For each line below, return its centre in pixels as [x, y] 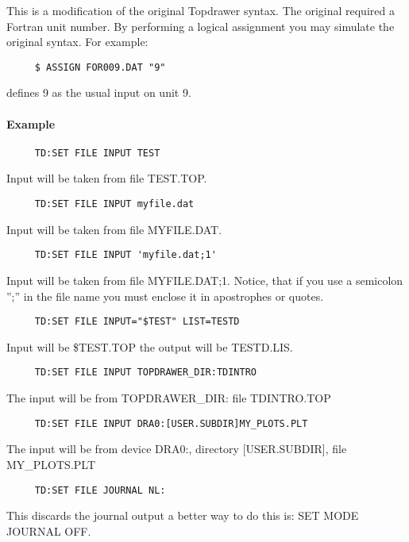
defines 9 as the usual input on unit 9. [99, 92]
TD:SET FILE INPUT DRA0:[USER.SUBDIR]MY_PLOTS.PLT [171, 423]
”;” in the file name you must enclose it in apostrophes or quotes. [165, 296]
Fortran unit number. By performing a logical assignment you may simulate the [201, 26]
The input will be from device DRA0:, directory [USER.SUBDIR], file [177, 449]
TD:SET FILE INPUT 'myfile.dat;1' [125, 255]
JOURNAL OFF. [49, 530]
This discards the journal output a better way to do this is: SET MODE [183, 515]
